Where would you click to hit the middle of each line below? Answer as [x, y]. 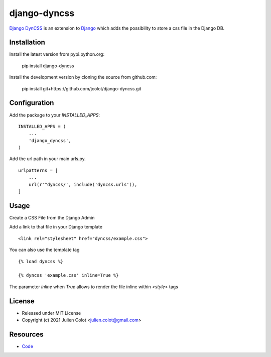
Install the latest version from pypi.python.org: [57, 54]
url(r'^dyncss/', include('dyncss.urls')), [83, 184]
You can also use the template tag [44, 250]
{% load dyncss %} [41, 261]
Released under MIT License [51, 313]
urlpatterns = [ [38, 170]
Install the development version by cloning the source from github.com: [83, 77]
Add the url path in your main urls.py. [48, 159]
